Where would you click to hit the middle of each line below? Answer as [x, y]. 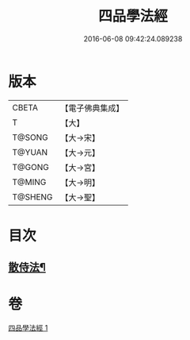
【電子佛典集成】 [92, 108]
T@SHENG [32, 197]
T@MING [29, 182]
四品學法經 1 [28, 328]
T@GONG [30, 167]
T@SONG [30, 137]
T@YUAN [30, 152]
